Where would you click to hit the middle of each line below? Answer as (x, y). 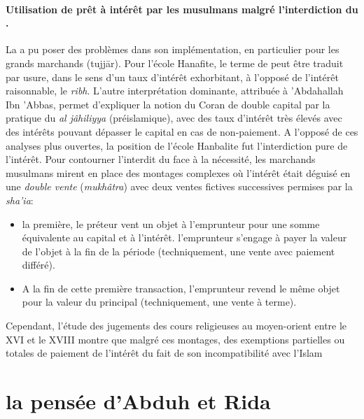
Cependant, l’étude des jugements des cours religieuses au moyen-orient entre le (176, 326)
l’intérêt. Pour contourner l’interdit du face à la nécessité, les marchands (161, 159)
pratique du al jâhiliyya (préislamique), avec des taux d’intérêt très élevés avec (174, 118)
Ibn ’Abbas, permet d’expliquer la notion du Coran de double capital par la (168, 104)
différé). (38, 265)
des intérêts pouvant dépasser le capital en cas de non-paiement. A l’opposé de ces (182, 131)
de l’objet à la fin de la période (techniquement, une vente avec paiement (178, 251)
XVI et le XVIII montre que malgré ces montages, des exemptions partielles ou (175, 339)
